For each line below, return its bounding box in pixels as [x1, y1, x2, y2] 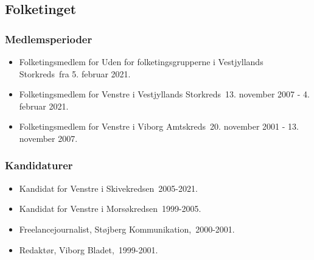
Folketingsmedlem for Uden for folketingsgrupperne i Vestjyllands [19, 55, 263, 68]
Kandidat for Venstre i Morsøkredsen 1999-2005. [19, 202, 201, 215]
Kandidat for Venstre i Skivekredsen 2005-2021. [19, 181, 198, 194]
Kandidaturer [5, 158, 73, 173]
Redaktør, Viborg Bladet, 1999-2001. [19, 243, 158, 256]
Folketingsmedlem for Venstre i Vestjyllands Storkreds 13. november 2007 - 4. [19, 88, 310, 100]
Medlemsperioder [5, 31, 92, 46]
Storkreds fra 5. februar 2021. [19, 67, 131, 80]
